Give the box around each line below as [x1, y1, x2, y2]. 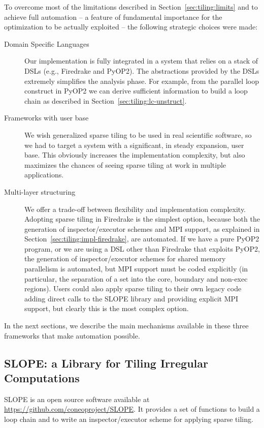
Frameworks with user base [4, 112, 89, 123]
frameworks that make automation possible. [4, 330, 140, 341]
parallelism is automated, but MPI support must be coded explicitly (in [24, 263, 248, 274]
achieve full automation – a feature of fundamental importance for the [4, 11, 222, 22]
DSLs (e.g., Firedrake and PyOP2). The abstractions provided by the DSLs [24, 65, 259, 76]
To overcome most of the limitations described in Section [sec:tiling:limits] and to [4, 2, 258, 12]
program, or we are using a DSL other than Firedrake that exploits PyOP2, [24, 243, 260, 254]
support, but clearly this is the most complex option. [24, 303, 189, 314]
